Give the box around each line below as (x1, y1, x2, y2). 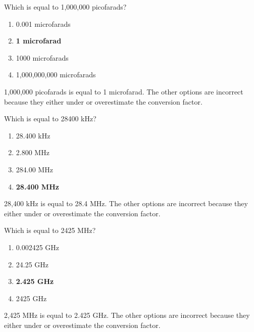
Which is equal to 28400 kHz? (4, 113, 96, 124)
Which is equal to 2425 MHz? (4, 225, 96, 235)
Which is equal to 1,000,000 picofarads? (4, 2, 127, 12)
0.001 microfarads (16, 18, 71, 29)
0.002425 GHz (16, 242, 60, 252)
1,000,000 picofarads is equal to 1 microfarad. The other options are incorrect (4, 86, 243, 97)
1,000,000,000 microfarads (16, 69, 96, 80)
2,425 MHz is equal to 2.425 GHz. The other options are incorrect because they (4, 310, 250, 320)
